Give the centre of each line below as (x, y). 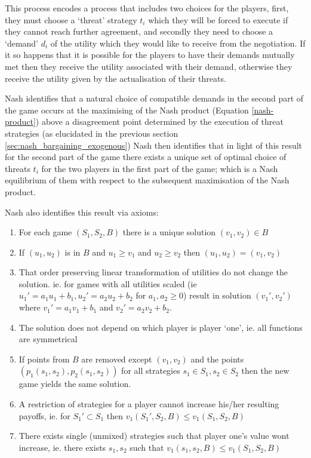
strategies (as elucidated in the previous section (92, 133)
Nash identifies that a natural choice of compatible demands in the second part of (154, 98)
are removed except (117, 359)
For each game (45, 232)
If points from (44, 359)
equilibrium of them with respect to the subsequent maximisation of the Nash (147, 180)
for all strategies (151, 371)
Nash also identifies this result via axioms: (82, 212)
